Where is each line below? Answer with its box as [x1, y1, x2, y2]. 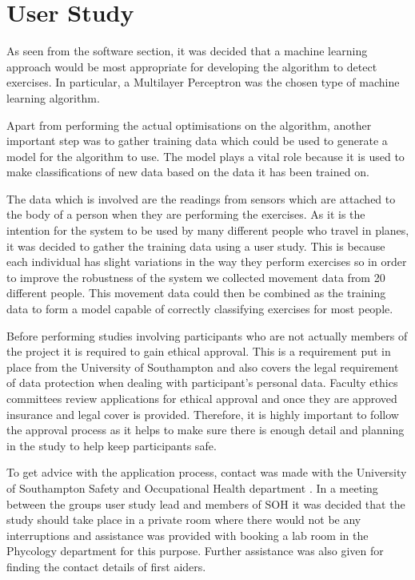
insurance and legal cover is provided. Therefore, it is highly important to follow [6, 405, 399, 422]
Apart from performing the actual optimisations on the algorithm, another [6, 116, 372, 133]
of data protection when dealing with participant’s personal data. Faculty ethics [6, 374, 398, 391]
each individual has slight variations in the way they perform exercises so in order [6, 253, 407, 270]
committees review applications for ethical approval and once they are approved [6, 390, 397, 406]
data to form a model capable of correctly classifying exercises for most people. [6, 300, 393, 317]
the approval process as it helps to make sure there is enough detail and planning [6, 421, 405, 438]
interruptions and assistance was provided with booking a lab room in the [6, 526, 369, 543]
